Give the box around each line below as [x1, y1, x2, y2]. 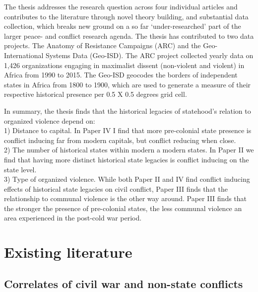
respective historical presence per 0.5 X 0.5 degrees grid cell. [4, 89, 187, 99]
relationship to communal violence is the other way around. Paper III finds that [4, 193, 247, 204]
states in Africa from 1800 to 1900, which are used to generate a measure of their [4, 79, 251, 89]
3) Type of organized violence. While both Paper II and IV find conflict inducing [4, 174, 250, 184]
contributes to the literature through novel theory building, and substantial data [4, 11, 249, 21]
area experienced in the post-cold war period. [4, 213, 142, 223]
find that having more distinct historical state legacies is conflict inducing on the [4, 154, 249, 164]
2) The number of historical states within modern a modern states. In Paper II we [4, 145, 254, 155]
